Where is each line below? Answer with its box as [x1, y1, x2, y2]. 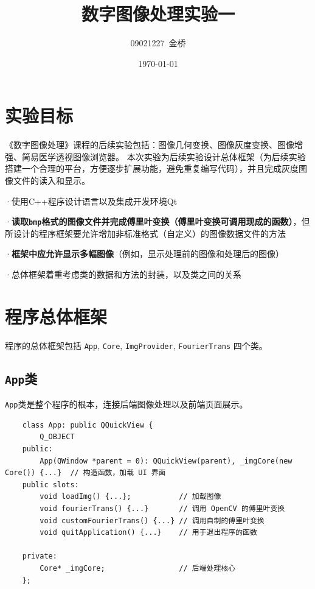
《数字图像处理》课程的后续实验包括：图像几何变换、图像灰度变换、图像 [5, 138, 294, 151]
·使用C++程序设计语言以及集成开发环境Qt [5, 194, 178, 207]
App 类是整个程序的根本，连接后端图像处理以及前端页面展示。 [5, 398, 248, 411]
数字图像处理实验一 [81, 1, 235, 26]
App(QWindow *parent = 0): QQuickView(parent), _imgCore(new [40, 456, 292, 465]
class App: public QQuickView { [22, 420, 153, 429]
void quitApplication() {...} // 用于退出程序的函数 [40, 528, 257, 537]
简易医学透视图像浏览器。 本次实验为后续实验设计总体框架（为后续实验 [21, 150, 306, 163]
